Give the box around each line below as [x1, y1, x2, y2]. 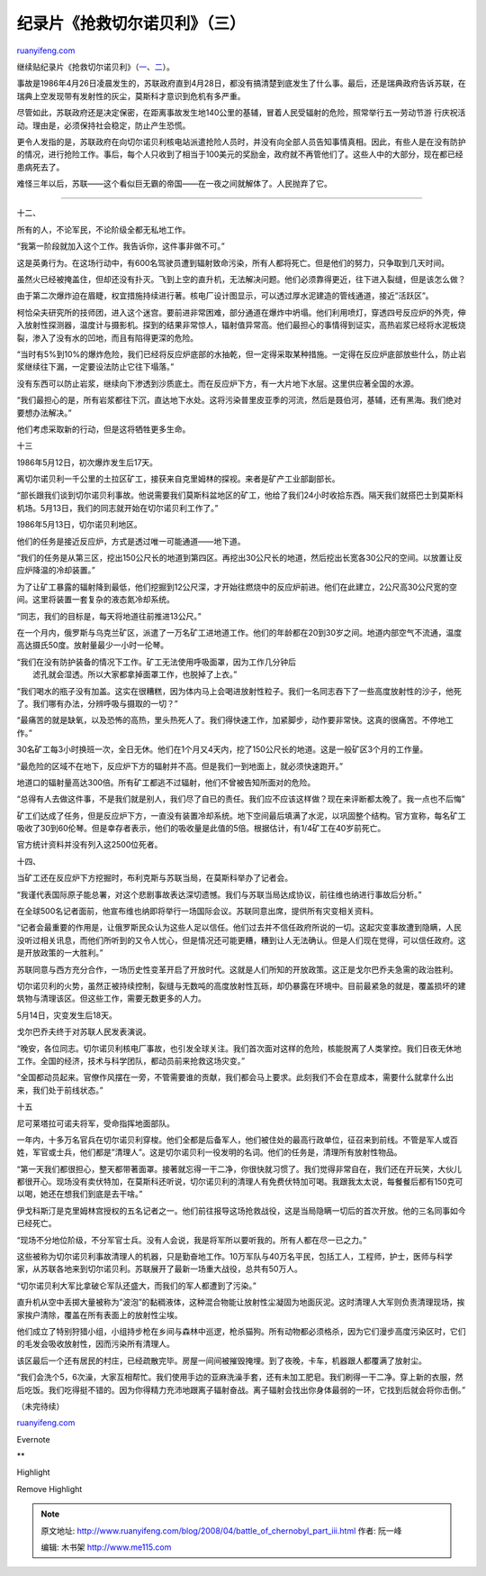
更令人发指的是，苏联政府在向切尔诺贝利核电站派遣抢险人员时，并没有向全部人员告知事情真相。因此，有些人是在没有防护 [16, 136, 466, 147]
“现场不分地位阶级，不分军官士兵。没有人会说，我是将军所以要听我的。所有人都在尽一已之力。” [16, 1234, 367, 1245]
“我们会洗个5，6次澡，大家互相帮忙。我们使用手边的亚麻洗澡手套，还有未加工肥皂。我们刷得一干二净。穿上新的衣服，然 [16, 1371, 463, 1383]
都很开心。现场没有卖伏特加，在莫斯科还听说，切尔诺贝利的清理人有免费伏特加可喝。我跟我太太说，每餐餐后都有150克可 [16, 1177, 463, 1187]
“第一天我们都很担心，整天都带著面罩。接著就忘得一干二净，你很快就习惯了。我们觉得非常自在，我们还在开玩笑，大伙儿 [16, 1163, 463, 1174]
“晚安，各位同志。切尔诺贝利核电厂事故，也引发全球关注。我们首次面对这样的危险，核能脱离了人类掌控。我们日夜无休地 [16, 1042, 463, 1054]
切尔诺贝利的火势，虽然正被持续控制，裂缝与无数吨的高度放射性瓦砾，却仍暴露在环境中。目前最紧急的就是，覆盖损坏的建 [16, 980, 466, 991]
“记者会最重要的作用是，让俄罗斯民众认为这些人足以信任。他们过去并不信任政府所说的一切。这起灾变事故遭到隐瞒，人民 [16, 922, 463, 933]
